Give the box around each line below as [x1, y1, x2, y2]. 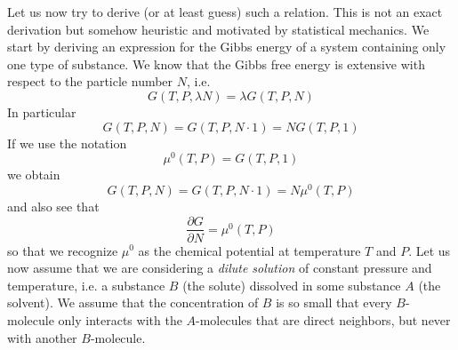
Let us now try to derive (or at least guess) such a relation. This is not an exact [7, 3, 443, 20]
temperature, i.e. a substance [7, 275, 165, 294]
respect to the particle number [7, 72, 173, 91]
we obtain [7, 165, 60, 184]
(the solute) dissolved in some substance [182, 275, 401, 294]
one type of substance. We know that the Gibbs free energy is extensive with [7, 54, 425, 73]
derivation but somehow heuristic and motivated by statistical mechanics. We [7, 20, 430, 38]
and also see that [7, 196, 100, 215]
